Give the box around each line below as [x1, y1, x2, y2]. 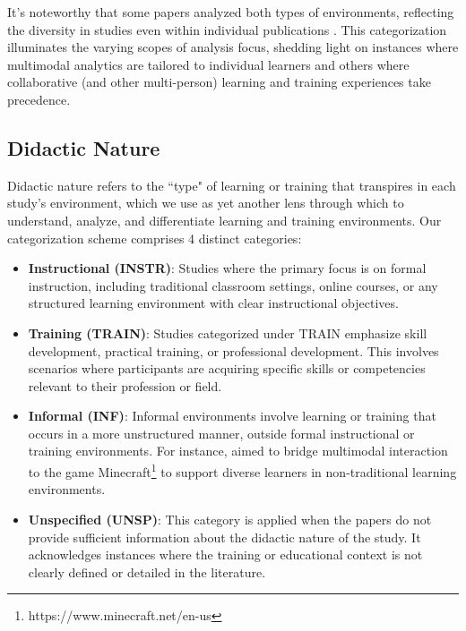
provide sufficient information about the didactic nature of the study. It [28, 527, 421, 546]
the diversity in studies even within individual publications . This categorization [7, 20, 447, 38]
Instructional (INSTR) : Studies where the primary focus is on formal [28, 259, 427, 277]
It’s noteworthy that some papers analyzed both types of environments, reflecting [7, 3, 454, 21]
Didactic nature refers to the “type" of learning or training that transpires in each [7, 175, 456, 194]
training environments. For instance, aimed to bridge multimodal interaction [28, 441, 448, 460]
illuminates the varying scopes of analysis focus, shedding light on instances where [7, 38, 459, 56]
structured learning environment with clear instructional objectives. [28, 294, 399, 312]
